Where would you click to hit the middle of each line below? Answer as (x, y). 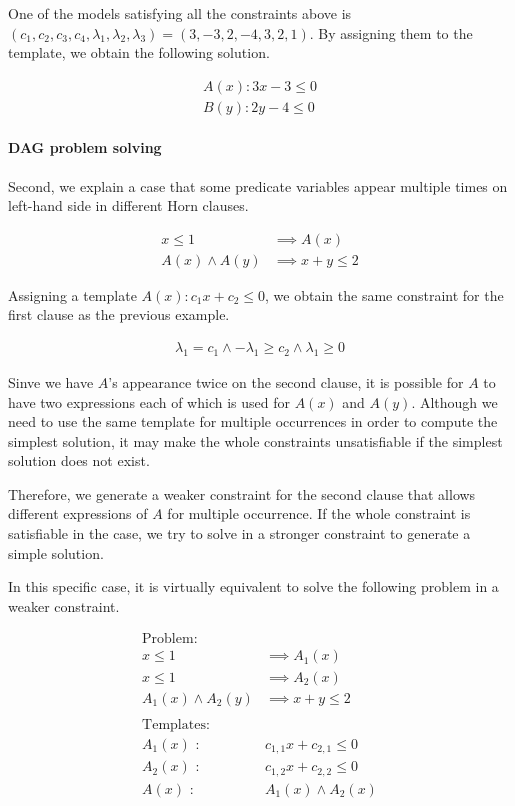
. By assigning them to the (391, 32)
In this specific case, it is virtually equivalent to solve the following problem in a (253, 586)
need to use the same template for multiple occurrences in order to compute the (253, 421)
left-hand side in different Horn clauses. (128, 205)
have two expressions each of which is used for (149, 401)
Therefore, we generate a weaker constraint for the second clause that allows (242, 493)
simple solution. (56, 552)
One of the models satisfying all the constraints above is (180, 13)
